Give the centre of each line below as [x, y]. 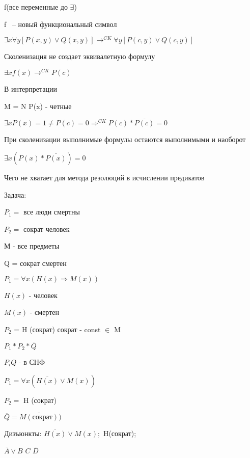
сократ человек [47, 228]
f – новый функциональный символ [61, 24]
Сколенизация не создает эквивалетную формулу [80, 56]
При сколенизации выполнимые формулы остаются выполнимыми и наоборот [125, 139]
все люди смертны [52, 212]
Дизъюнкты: [23, 433]
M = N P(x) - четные [38, 106]
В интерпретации [31, 88]
